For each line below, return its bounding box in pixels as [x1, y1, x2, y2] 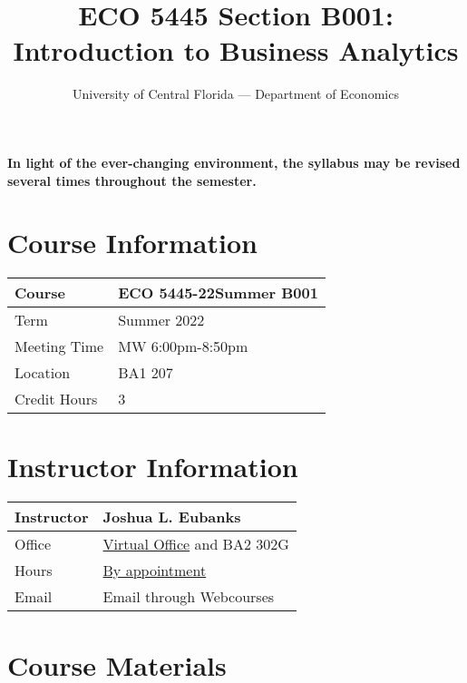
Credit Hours [15, 388, 98, 410]
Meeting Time [15, 336, 104, 357]
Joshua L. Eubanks [102, 506, 241, 528]
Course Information [7, 224, 258, 261]
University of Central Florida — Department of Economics [73, 84, 399, 103]
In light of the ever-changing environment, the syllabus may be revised [7, 152, 461, 171]
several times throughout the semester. [7, 171, 257, 190]
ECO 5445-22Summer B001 [118, 282, 318, 304]
